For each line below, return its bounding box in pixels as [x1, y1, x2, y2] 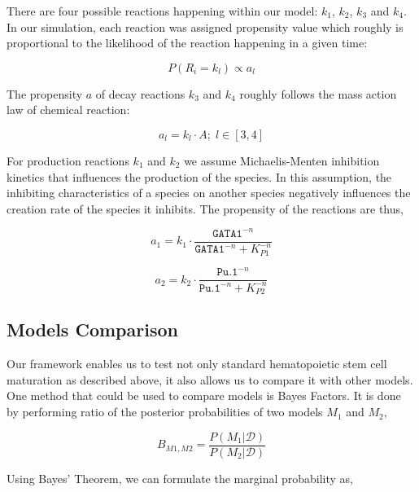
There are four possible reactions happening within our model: [7, 2, 318, 19]
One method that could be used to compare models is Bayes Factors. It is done [7, 387, 401, 404]
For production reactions [7, 152, 129, 169]
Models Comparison [7, 317, 178, 342]
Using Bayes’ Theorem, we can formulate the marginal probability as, [7, 469, 354, 486]
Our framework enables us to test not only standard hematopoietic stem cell [7, 355, 387, 372]
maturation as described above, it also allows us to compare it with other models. [7, 371, 413, 388]
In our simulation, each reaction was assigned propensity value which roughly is [7, 18, 404, 35]
